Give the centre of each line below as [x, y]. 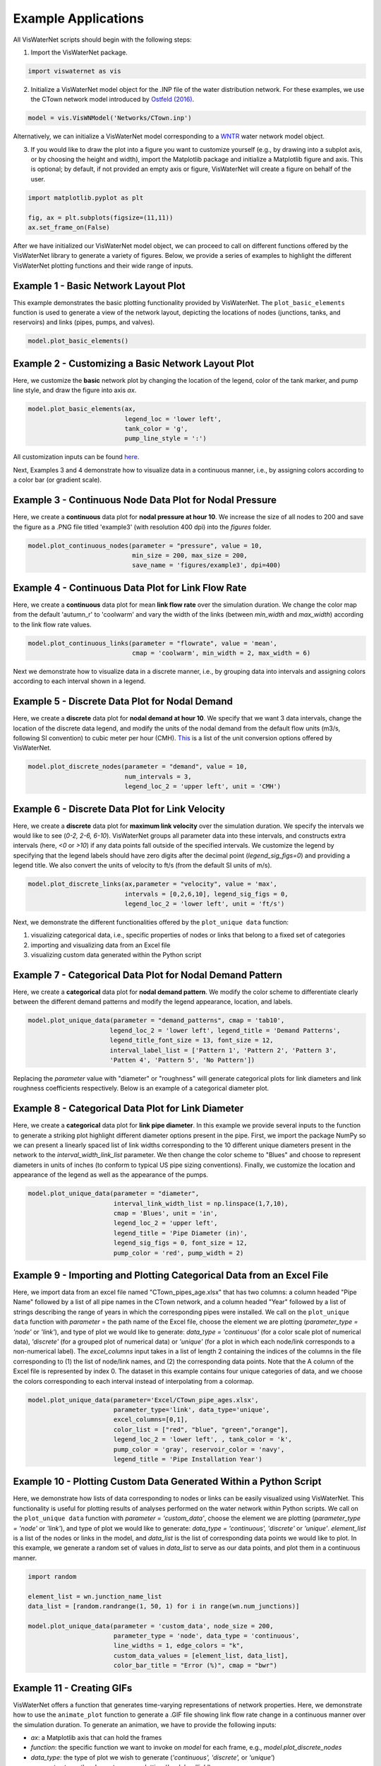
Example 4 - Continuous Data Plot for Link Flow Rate [130, 587]
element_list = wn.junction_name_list [95, 1596]
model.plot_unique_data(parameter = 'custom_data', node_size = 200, [151, 1626]
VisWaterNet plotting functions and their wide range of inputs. [103, 266]
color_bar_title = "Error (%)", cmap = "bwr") [195, 1666]
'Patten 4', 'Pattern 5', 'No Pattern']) [182, 1060]
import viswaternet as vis [74, 71]
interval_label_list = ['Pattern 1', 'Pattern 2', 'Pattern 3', [223, 1050]
